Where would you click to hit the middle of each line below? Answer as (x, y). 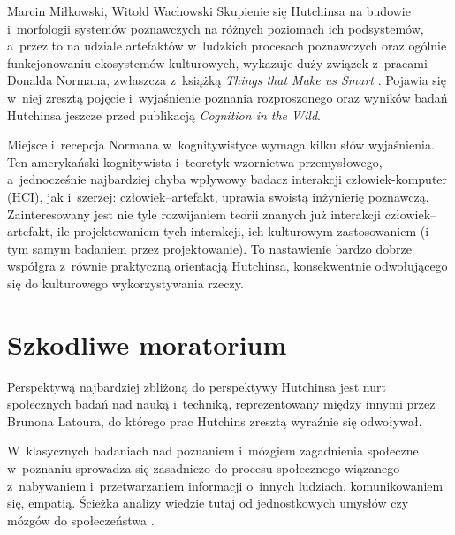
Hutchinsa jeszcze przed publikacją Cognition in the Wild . (164, 115)
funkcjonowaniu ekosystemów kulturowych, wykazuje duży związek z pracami (217, 62)
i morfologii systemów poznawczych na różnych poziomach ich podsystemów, (216, 28)
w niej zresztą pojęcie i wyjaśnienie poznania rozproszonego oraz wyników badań (227, 97)
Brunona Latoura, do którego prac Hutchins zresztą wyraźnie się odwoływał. (215, 420)
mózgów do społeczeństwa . (81, 520)
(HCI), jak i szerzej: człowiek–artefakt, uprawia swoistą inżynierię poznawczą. (218, 196)
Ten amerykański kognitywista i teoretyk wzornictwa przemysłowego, (195, 161)
